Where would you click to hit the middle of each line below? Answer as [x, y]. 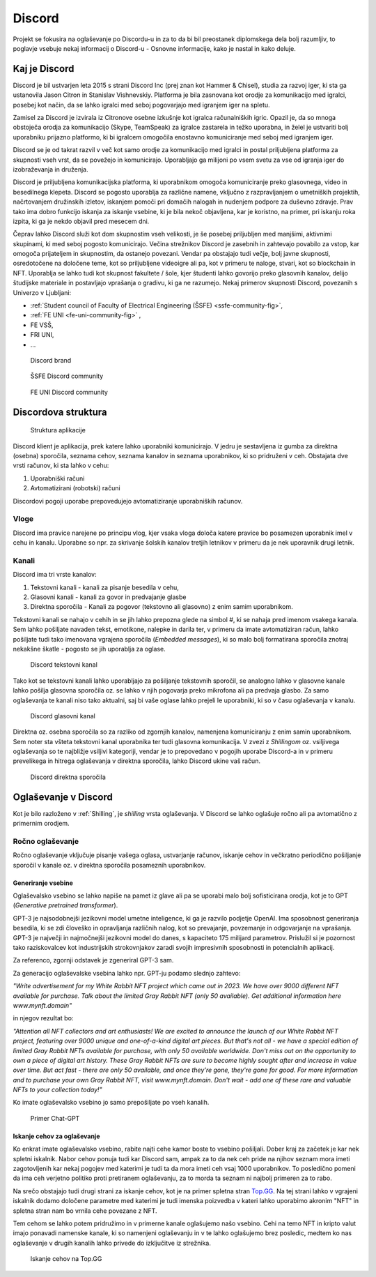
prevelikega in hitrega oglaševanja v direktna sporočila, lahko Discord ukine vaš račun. [137, 761]
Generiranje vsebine [43, 883]
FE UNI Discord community [69, 392]
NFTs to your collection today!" [57, 1090]
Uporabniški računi [57, 478]
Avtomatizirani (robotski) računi [76, 488]
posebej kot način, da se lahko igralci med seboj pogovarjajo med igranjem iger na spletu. [142, 105]
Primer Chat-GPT [55, 1118]
